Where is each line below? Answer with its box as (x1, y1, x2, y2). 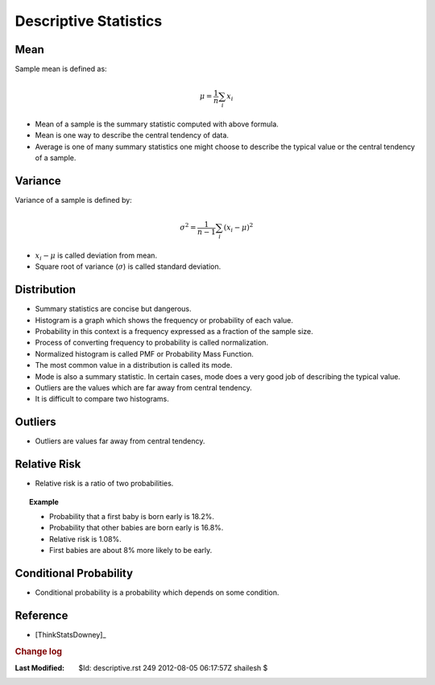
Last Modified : (14, 663, 64, 672)
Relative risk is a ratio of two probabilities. (35, 479, 174, 489)
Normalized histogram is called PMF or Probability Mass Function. (35, 349, 254, 358)
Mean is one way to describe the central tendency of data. (35, 130, 230, 140)
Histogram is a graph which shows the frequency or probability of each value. (35, 315, 294, 325)
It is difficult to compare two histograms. (35, 394, 169, 404)
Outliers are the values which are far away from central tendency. (35, 382, 253, 392)
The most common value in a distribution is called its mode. (35, 361, 233, 370)
